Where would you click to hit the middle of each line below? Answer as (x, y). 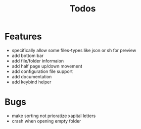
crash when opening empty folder (46, 121)
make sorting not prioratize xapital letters (54, 116)
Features (23, 36)
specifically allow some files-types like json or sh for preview (74, 50)
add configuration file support (42, 71)
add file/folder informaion (38, 61)
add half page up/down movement (47, 66)
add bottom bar (28, 56)
